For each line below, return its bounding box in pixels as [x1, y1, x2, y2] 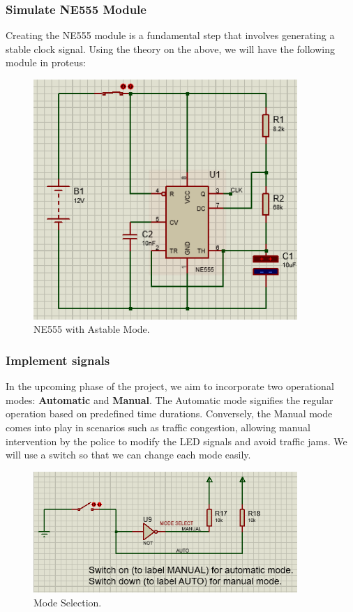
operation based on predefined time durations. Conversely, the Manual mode [6, 406, 333, 421]
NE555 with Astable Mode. [33, 322, 150, 336]
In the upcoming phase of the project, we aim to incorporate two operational [6, 379, 334, 394]
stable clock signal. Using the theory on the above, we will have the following [6, 41, 335, 56]
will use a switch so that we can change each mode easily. [6, 447, 251, 462]
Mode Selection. [33, 595, 102, 609]
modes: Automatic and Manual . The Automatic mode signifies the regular [6, 392, 333, 407]
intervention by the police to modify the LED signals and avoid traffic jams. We [6, 433, 347, 448]
